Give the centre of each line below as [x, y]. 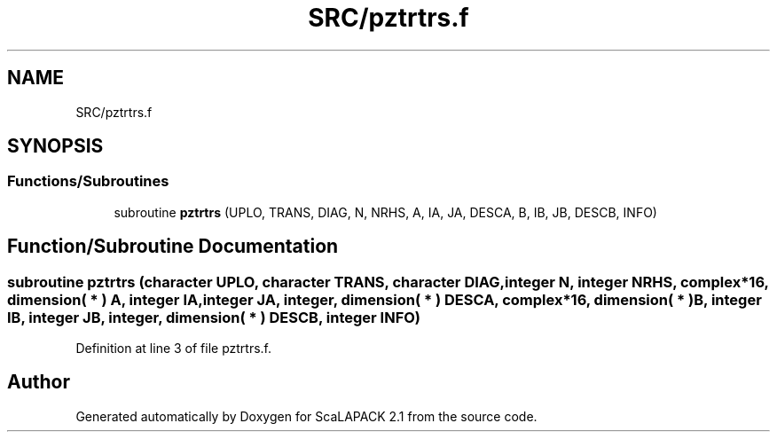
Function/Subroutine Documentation [173, 247]
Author [39, 382]
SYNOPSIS [55, 146]
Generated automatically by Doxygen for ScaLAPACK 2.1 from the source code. [306, 416]
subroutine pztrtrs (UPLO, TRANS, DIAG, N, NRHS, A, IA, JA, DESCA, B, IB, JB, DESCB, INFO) [385, 212]
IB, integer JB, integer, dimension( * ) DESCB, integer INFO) [214, 317]
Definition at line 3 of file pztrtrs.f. [174, 349]
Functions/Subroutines [88, 181]
